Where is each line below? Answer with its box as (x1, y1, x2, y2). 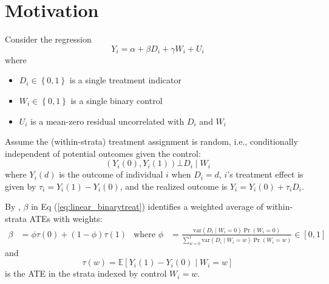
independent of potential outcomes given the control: (5, 147, 201, 159)
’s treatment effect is (227, 168, 304, 181)
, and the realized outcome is (120, 179, 228, 192)
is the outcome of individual (59, 168, 163, 181)
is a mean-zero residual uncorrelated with (30, 114, 185, 127)
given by (5, 179, 36, 192)
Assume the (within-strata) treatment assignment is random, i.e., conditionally (5, 135, 298, 148)
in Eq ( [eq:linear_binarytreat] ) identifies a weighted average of (31, 200, 263, 213)
